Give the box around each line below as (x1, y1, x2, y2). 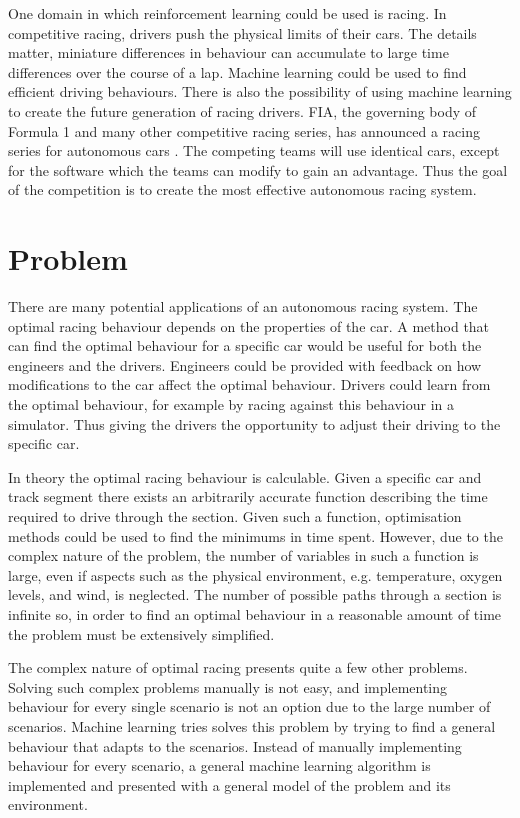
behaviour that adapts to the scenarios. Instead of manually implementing (8, 735, 462, 756)
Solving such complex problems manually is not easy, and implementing (8, 676, 448, 697)
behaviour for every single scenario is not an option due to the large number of (8, 696, 491, 717)
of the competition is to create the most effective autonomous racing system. (8, 179, 477, 200)
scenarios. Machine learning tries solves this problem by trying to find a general (8, 715, 496, 736)
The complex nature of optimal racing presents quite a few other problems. (8, 657, 468, 678)
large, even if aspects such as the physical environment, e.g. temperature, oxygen (8, 564, 503, 585)
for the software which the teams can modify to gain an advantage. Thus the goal (8, 159, 508, 180)
